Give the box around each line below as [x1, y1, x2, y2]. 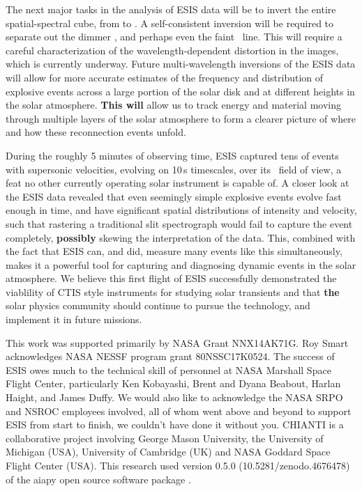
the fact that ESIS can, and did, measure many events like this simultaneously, [6, 244, 342, 258]
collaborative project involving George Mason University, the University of [6, 430, 324, 445]
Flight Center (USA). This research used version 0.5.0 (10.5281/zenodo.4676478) [6, 458, 350, 472]
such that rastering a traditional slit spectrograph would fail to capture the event [6, 216, 353, 231]
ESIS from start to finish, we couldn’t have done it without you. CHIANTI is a [6, 417, 344, 432]
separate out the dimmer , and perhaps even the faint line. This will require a [6, 29, 342, 44]
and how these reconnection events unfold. [6, 125, 186, 139]
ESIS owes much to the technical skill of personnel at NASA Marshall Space [6, 362, 331, 377]
